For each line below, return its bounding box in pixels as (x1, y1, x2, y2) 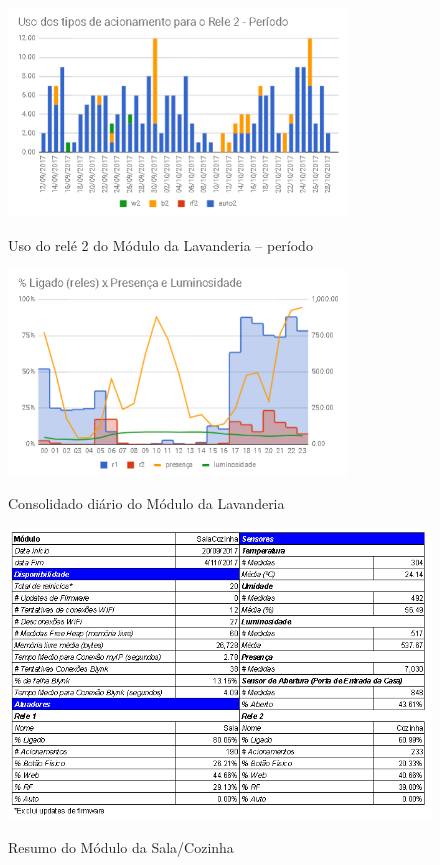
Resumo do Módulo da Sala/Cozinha (8, 836, 234, 857)
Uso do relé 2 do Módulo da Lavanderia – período (8, 234, 313, 255)
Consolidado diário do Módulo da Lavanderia (8, 493, 285, 514)
